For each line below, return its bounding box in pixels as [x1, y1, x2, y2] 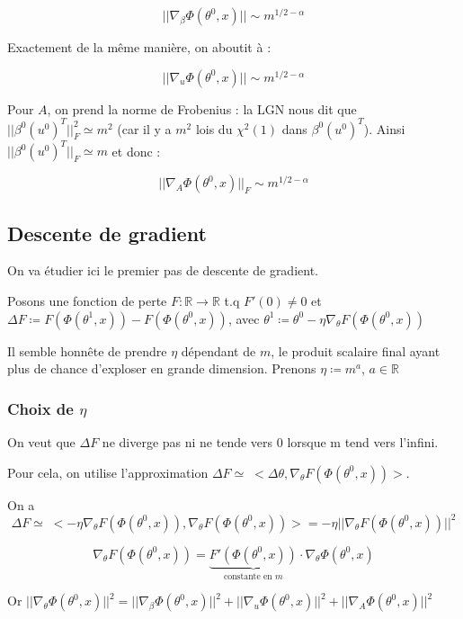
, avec [227, 309, 260, 327]
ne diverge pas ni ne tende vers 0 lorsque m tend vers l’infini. [102, 432, 439, 451]
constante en [223, 571, 272, 581]
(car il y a [117, 119, 172, 138]
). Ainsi [363, 119, 405, 138]
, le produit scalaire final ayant [271, 341, 441, 360]
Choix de [7, 397, 74, 419]
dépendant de [181, 341, 256, 360]
